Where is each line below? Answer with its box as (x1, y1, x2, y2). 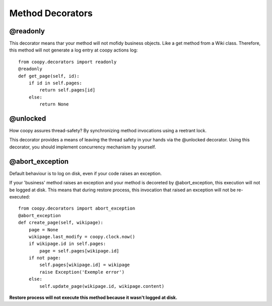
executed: (9, 193, 30, 199)
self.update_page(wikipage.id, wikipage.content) (39, 283, 165, 289)
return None (39, 101, 69, 107)
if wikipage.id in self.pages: (28, 241, 106, 247)
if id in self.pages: (28, 80, 83, 86)
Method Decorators (9, 8, 93, 19)
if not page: (28, 255, 61, 261)
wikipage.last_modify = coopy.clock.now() (28, 234, 135, 239)
